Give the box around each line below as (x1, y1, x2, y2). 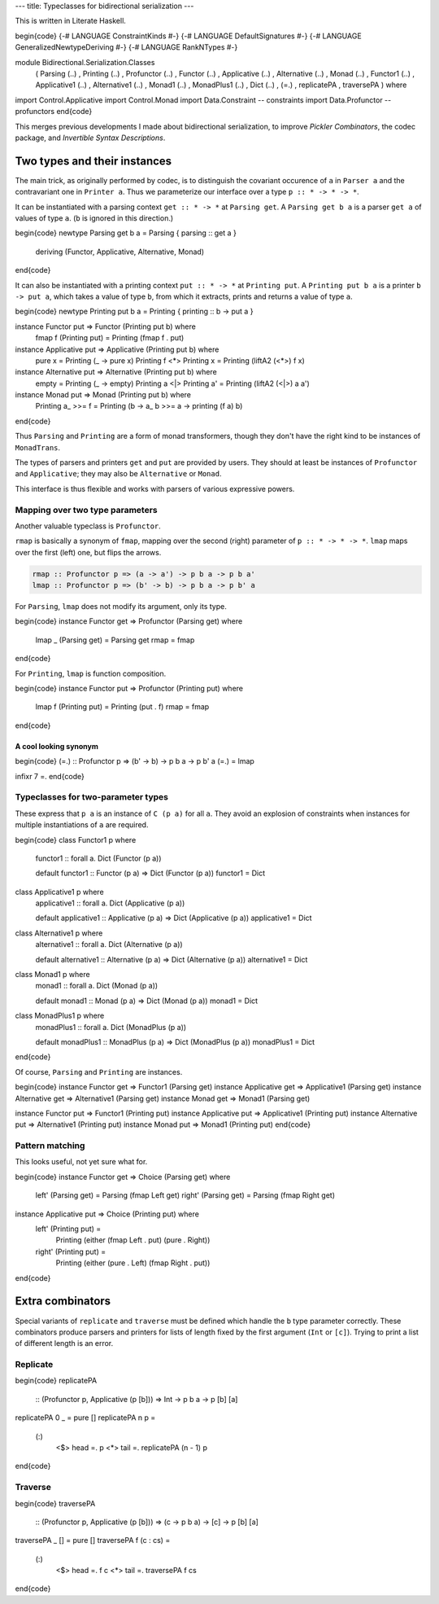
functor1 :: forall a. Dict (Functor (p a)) (35, 853, 162, 863)
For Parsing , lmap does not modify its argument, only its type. (15, 602, 227, 611)
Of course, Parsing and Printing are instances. (15, 1067, 183, 1076)
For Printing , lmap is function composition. (15, 668, 167, 678)
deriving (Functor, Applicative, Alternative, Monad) (35, 247, 205, 256)
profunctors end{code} (15, 107, 93, 116)
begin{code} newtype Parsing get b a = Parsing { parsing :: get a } (15, 228, 237, 238)
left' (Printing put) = (35, 1224, 102, 1234)
